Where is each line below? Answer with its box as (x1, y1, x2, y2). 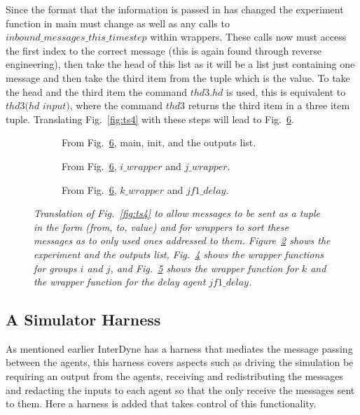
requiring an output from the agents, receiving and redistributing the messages (6, 369, 344, 384)
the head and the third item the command (6, 84, 188, 99)
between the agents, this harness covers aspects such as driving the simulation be (6, 355, 354, 370)
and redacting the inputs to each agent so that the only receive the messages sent (6, 382, 355, 397)
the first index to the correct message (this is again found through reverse (6, 43, 322, 57)
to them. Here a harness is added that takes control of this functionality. (6, 396, 317, 411)
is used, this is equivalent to (226, 84, 346, 99)
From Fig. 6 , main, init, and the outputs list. (62, 135, 256, 150)
